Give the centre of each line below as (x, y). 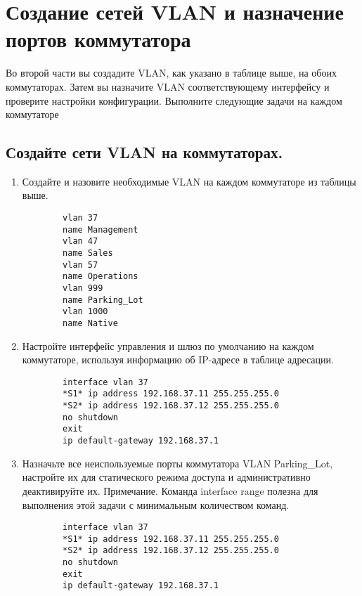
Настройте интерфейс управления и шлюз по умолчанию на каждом (168, 345)
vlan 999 (83, 289)
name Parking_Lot (103, 300)
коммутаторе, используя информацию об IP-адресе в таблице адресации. (178, 359)
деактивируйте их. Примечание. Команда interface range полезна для (170, 490)
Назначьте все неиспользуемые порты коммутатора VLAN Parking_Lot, (177, 463)
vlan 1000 (85, 312)
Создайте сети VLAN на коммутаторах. (144, 152)
